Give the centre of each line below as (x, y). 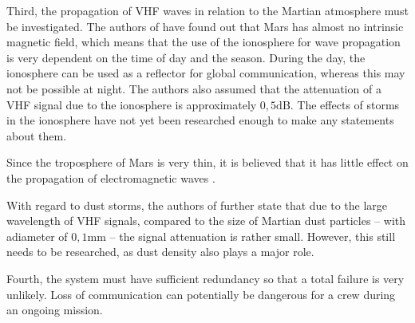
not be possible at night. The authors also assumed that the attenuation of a (194, 88)
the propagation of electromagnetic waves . (111, 177)
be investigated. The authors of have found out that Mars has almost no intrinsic (205, 26)
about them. (37, 135)
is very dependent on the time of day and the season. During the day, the (186, 57)
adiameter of (37, 236)
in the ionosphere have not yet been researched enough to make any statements (200, 120)
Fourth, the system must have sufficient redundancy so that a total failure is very (206, 278)
